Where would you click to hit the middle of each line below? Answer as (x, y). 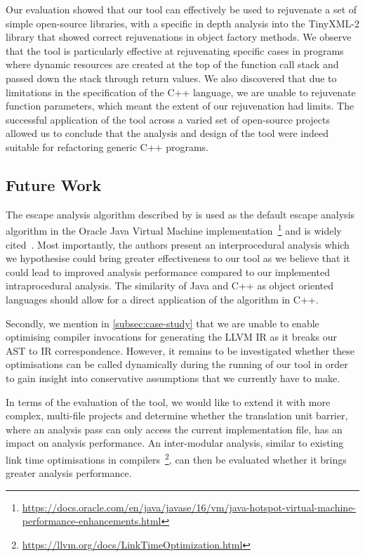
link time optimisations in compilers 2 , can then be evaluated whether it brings (176, 458)
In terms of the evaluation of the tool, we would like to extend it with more (168, 401)
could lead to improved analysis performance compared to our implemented (168, 271)
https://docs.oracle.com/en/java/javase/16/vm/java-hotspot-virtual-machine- (189, 507)
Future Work (54, 184)
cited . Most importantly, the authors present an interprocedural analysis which (178, 244)
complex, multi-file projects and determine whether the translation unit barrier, (177, 415)
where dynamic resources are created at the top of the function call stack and (172, 64)
